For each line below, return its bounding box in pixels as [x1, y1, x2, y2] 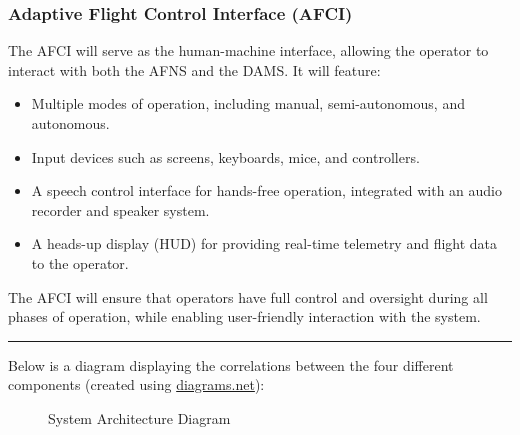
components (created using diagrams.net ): [8, 374, 265, 395]
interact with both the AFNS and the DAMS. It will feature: [8, 59, 381, 80]
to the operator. [31, 252, 129, 273]
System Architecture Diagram [48, 407, 231, 428]
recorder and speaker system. [31, 199, 210, 220]
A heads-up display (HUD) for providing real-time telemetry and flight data [31, 233, 498, 254]
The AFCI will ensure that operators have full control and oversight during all [8, 286, 488, 307]
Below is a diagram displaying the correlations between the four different [8, 354, 454, 375]
